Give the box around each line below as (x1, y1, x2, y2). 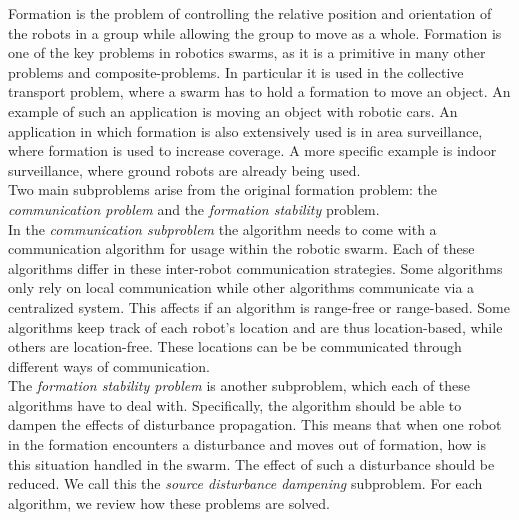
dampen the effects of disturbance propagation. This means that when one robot (8, 414, 502, 435)
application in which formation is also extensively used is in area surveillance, (8, 120, 483, 141)
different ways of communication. (8, 355, 210, 376)
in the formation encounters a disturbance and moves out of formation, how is (8, 434, 487, 455)
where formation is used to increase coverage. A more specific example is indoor (8, 140, 497, 161)
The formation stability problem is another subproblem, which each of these (8, 375, 471, 396)
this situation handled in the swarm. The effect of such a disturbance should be (8, 453, 495, 474)
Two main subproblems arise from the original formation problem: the (8, 179, 438, 200)
